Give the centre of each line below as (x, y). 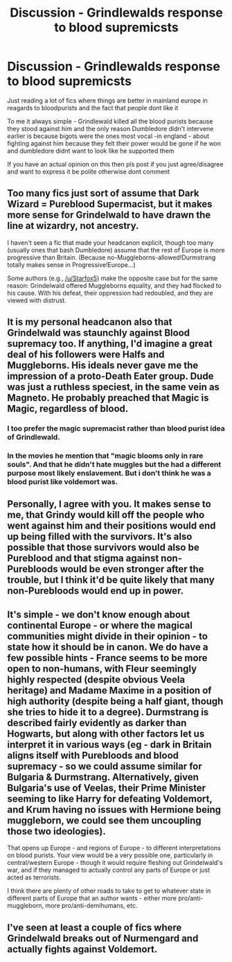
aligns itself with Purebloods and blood (93, 755)
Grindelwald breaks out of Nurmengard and (103, 938)
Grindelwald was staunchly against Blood (99, 333)
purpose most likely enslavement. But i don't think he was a (109, 473)
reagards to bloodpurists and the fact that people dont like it (93, 108)
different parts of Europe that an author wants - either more (92, 898)
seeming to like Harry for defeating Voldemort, (110, 799)
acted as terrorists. (34, 877)
